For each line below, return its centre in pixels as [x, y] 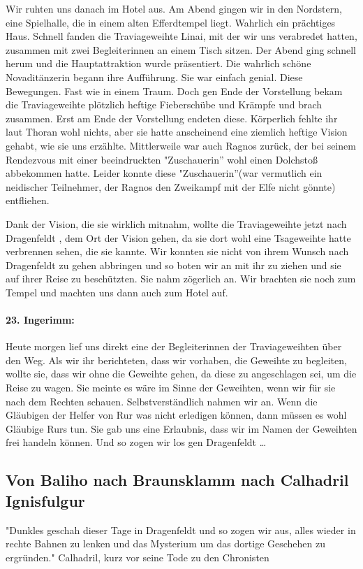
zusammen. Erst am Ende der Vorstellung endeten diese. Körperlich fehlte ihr [172, 118]
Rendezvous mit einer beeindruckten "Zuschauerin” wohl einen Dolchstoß [162, 159]
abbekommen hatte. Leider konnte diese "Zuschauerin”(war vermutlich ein [164, 173]
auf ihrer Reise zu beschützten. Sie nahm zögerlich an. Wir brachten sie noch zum [181, 279]
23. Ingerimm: [40, 320]
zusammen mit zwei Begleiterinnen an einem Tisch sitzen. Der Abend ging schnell [181, 49]
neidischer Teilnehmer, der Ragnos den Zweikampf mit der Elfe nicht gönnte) [171, 186]
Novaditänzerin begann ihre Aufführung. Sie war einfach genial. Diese [154, 77]
